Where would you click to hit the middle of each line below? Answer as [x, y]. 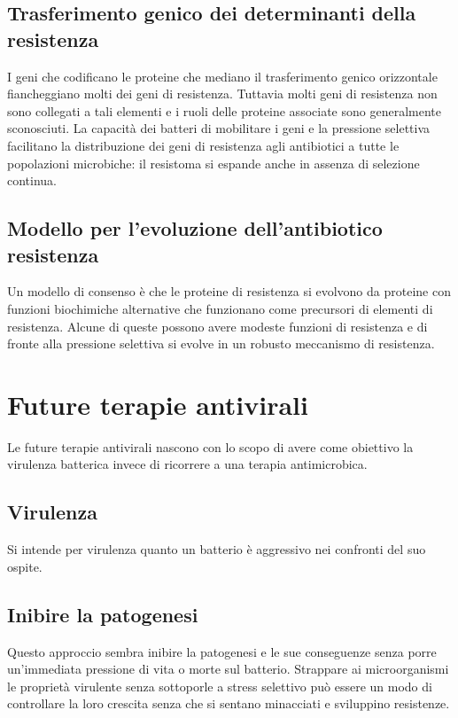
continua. [32, 180]
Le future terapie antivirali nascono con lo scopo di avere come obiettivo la [210, 446]
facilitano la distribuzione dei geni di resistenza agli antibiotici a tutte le [203, 145]
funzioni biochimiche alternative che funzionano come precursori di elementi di [220, 308]
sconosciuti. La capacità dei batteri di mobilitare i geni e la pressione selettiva [219, 128]
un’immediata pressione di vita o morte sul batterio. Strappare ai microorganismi [228, 669]
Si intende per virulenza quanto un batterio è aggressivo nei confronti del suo [217, 549]
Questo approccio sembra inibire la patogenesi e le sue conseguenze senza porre [222, 651]
